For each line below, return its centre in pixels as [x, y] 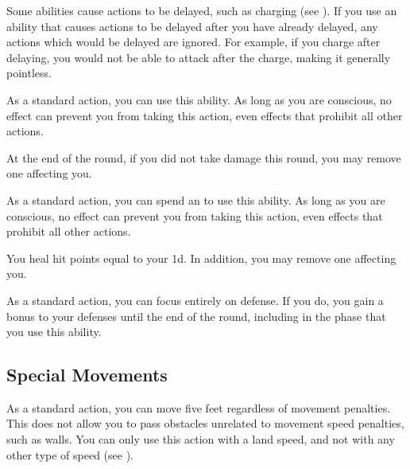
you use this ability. [54, 332]
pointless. [29, 73]
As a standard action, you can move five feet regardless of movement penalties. [199, 407]
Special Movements [87, 375]
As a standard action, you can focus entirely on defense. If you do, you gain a [195, 300]
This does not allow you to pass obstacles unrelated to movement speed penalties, [205, 423]
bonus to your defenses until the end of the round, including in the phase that [196, 316]
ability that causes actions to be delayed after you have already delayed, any [192, 26]
